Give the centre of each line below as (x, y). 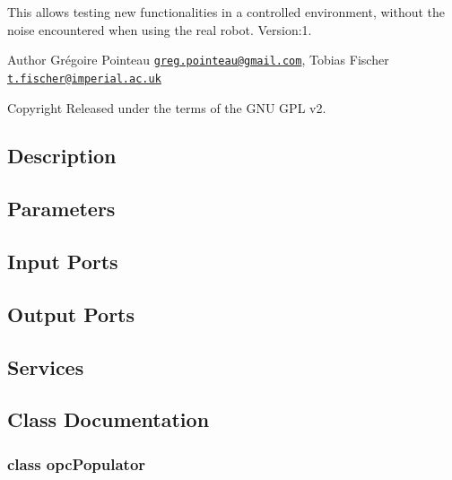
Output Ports (71, 314)
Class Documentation (109, 419)
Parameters (61, 209)
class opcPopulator (77, 463)
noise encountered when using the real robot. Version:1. (160, 29)
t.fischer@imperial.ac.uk (84, 79)
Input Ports (63, 262)
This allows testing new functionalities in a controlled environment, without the (226, 12)
